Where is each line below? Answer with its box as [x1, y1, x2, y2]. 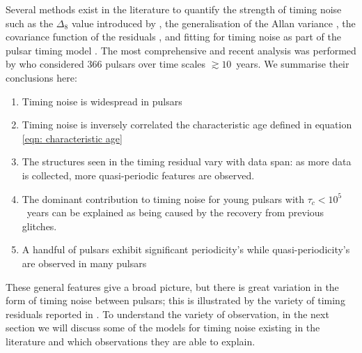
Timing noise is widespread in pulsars [22, 93, 182, 108]
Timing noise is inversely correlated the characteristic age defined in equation [22, 117, 352, 132]
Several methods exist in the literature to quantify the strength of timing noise [6, 2, 342, 16]
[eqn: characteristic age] [22, 130, 123, 145]
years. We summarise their [236, 57, 349, 71]
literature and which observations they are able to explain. [6, 333, 255, 348]
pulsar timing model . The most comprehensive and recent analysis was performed [6, 43, 356, 57]
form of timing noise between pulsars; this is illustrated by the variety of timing [6, 293, 345, 308]
